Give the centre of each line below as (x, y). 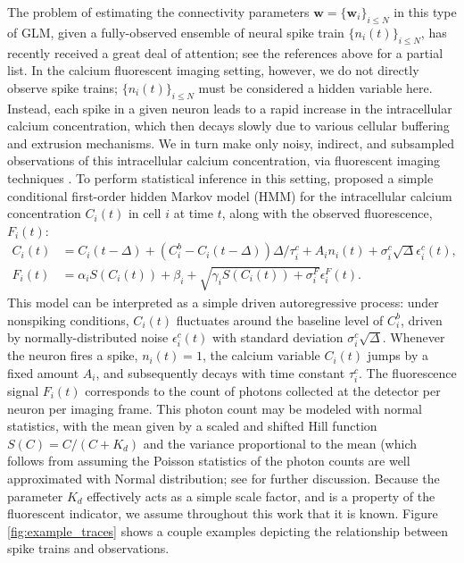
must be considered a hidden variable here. (315, 87)
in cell (145, 213)
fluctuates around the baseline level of (280, 319)
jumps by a (398, 355)
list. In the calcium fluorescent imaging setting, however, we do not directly (213, 70)
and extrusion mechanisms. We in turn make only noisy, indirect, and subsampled (231, 143)
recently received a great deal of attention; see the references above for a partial (225, 52)
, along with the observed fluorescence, (327, 213)
